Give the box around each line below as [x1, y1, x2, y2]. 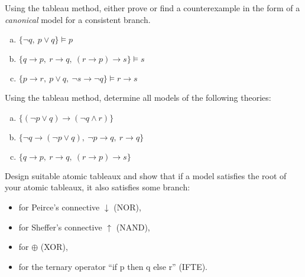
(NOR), [113, 200, 141, 213]
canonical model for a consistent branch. [5, 13, 151, 25]
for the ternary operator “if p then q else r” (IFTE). [18, 260, 208, 272]
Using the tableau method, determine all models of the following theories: [5, 91, 271, 104]
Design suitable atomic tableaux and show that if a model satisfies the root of [5, 169, 287, 182]
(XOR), [40, 240, 68, 253]
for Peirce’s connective [18, 200, 100, 213]
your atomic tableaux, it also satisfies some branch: [5, 181, 190, 193]
